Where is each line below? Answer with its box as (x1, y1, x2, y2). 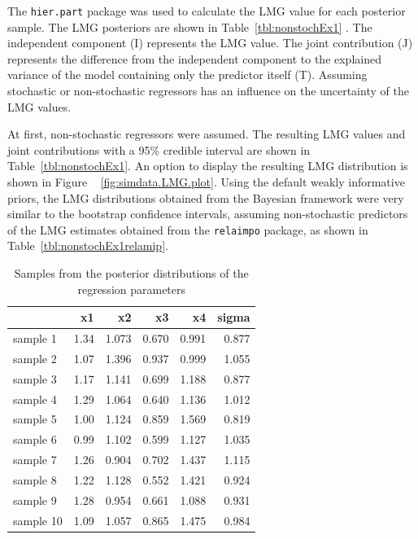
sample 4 (13, 390, 57, 407)
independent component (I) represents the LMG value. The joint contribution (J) (7, 34, 413, 51)
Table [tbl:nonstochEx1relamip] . (7, 237, 168, 254)
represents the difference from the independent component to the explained (7, 50, 381, 67)
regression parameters (77, 280, 186, 297)
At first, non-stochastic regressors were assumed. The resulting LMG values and (7, 125, 406, 142)
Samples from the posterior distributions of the (14, 265, 249, 282)
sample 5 (13, 410, 57, 427)
